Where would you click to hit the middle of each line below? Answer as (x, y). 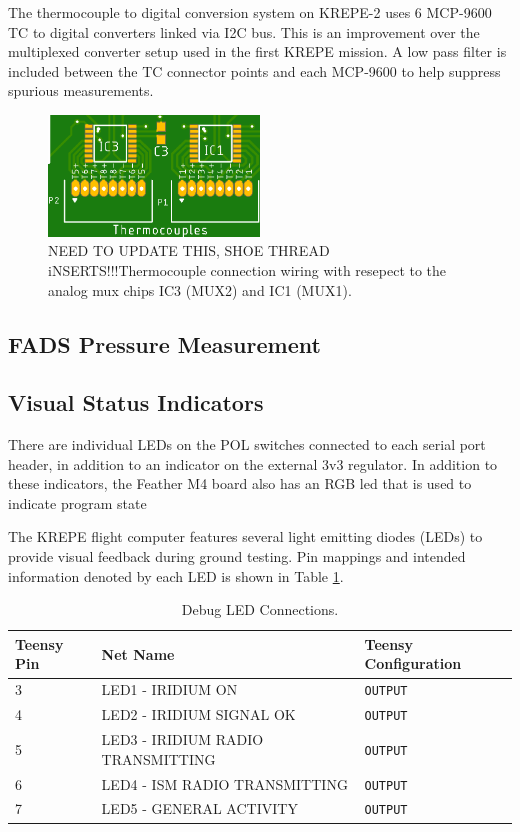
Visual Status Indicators (136, 402)
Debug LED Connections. (260, 609)
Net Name (138, 653)
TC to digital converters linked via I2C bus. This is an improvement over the (244, 31)
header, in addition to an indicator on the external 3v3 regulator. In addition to (253, 463)
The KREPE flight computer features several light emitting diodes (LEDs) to (245, 536)
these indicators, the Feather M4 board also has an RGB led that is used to (240, 483)
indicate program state (77, 502)
